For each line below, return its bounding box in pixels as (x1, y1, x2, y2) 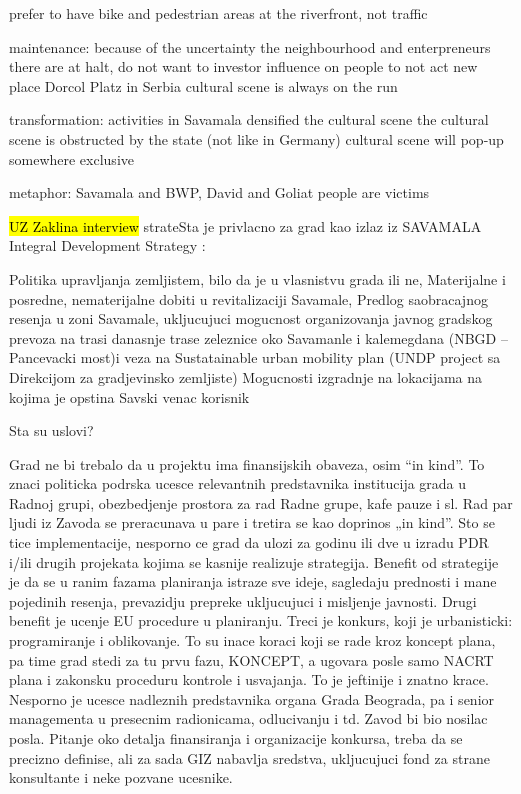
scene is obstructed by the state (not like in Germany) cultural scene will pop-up (9, 128, 504, 149)
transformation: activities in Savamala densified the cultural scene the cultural (9, 109, 489, 130)
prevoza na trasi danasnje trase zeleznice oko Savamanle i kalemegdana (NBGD (9, 327, 497, 348)
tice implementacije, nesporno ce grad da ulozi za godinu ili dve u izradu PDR (9, 532, 489, 553)
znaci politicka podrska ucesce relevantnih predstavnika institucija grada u (9, 473, 467, 494)
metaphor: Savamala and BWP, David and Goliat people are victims (9, 182, 430, 203)
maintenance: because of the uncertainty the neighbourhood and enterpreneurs (9, 36, 491, 57)
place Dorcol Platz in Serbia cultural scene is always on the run (9, 75, 398, 96)
